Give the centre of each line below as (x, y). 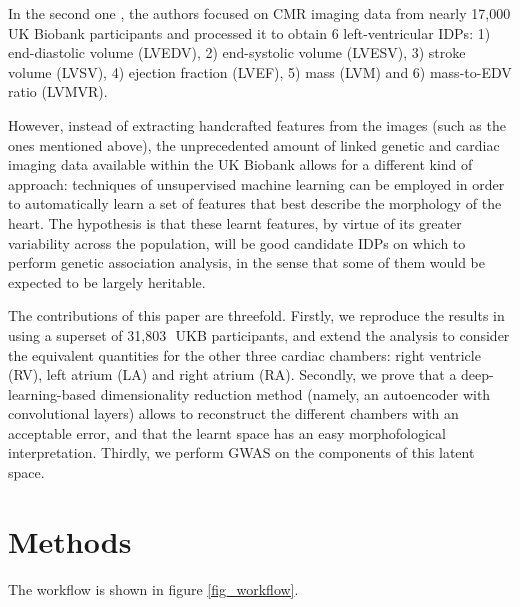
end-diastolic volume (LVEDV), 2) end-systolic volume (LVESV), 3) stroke (237, 52)
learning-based (52, 393)
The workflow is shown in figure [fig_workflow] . (153, 588)
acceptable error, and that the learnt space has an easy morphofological (227, 432)
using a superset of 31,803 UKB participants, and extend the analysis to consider (259, 334)
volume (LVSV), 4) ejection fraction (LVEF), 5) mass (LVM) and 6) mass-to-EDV (260, 71)
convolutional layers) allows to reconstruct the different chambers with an (233, 413)
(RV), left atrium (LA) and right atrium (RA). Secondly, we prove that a (232, 374)
